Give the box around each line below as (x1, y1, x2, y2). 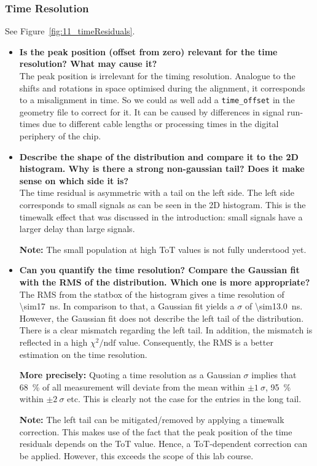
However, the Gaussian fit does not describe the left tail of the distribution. (19, 311, 304, 324)
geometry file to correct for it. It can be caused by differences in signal (19, 105, 284, 118)
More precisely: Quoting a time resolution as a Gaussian (19, 368, 241, 381)
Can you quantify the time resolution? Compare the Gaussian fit (19, 263, 300, 276)
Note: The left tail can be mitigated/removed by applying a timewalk (19, 413, 284, 425)
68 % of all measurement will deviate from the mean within (19, 380, 245, 393)
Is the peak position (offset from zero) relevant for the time (19, 45, 278, 58)
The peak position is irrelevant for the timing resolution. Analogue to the (19, 69, 295, 82)
